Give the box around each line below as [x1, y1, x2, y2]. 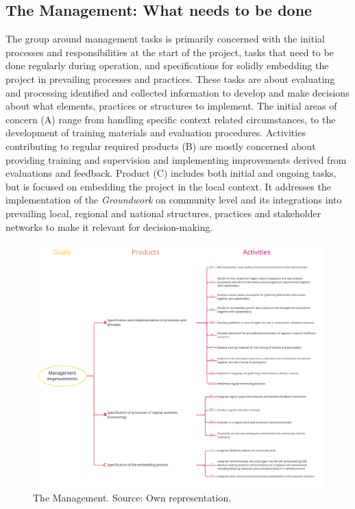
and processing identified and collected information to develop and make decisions [5, 85, 350, 99]
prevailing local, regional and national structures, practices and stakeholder [5, 206, 321, 220]
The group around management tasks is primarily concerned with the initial [5, 32, 325, 46]
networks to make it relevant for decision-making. [5, 219, 213, 234]
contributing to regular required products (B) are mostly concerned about [5, 138, 316, 153]
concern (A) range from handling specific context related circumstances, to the [5, 112, 336, 126]
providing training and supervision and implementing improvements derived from [5, 152, 347, 166]
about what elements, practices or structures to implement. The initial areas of [5, 99, 337, 113]
